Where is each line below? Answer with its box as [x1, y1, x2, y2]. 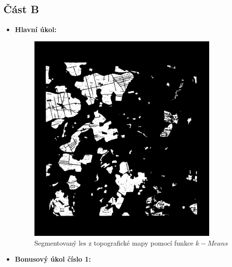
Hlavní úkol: [15, 24, 57, 35]
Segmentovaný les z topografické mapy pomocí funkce [34, 237, 194, 248]
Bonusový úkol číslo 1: [15, 254, 91, 264]
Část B [3, 1, 39, 17]
